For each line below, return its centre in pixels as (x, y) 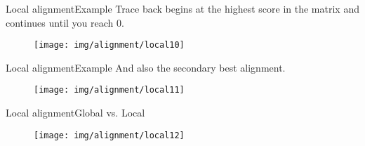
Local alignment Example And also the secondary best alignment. (146, 67)
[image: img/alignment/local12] (109, 135)
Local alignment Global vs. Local (75, 113)
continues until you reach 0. (65, 22)
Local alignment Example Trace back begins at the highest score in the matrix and (182, 8)
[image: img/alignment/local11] (109, 90)
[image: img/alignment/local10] (109, 45)
